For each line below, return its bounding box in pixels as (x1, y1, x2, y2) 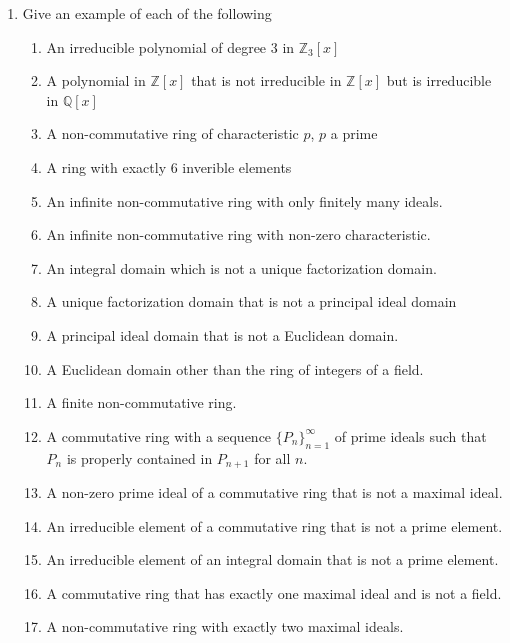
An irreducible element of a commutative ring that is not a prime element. (46, 515, 503, 536)
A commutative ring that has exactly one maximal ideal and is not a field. (46, 582, 502, 603)
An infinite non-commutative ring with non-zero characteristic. (46, 224, 431, 245)
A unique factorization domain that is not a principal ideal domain (46, 291, 457, 312)
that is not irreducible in (191, 70, 342, 91)
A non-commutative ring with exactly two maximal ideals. (46, 616, 404, 637)
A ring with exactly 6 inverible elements (46, 156, 292, 177)
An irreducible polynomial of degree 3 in (46, 36, 295, 57)
